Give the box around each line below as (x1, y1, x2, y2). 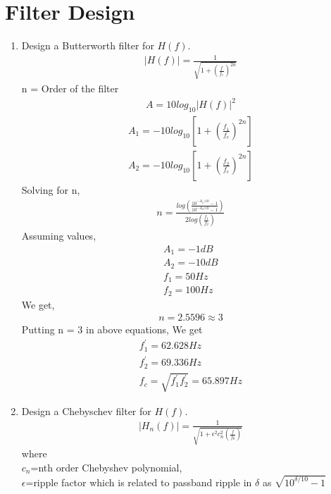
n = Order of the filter (21, 80, 119, 95)
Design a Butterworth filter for (21, 38, 154, 53)
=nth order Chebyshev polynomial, (30, 459, 182, 474)
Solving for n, (21, 182, 80, 197)
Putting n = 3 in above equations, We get (21, 322, 203, 337)
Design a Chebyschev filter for (21, 403, 151, 418)
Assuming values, (21, 228, 96, 243)
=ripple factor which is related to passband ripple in (25, 474, 252, 489)
